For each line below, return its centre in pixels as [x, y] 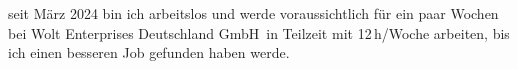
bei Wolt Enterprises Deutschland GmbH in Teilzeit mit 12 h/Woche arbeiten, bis [259, 32]
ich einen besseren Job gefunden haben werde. [149, 52]
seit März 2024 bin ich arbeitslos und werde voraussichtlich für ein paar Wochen [253, 13]
